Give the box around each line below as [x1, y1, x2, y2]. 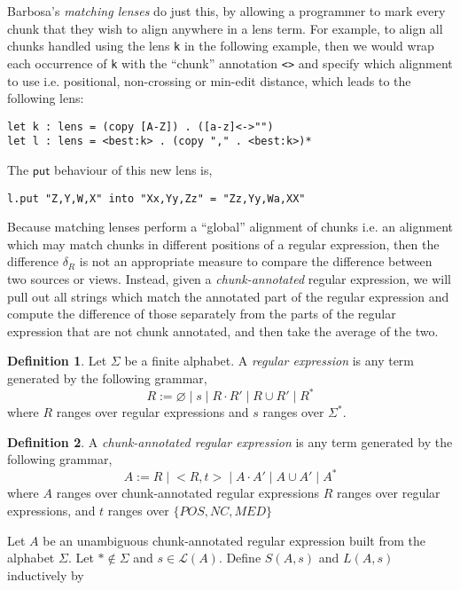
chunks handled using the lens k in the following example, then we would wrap [7, 36, 434, 55]
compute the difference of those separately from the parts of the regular [7, 304, 396, 323]
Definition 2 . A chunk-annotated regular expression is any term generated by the [7, 432, 453, 451]
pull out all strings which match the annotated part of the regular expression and [7, 287, 449, 305]
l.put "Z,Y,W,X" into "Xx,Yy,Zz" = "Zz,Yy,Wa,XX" [7, 192, 306, 205]
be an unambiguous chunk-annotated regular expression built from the [43, 531, 425, 549]
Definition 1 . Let [7, 351, 107, 370]
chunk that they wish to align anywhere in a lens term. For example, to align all [7, 19, 443, 37]
